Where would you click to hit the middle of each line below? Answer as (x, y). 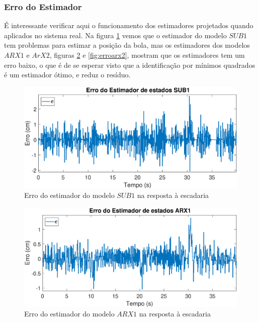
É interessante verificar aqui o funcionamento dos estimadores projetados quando (129, 25)
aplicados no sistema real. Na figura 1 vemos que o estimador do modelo (115, 35)
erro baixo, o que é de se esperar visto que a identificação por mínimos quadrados (130, 65)
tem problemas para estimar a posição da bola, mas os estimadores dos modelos (127, 45)
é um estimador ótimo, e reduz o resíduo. (67, 75)
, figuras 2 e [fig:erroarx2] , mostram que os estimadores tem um (147, 55)
